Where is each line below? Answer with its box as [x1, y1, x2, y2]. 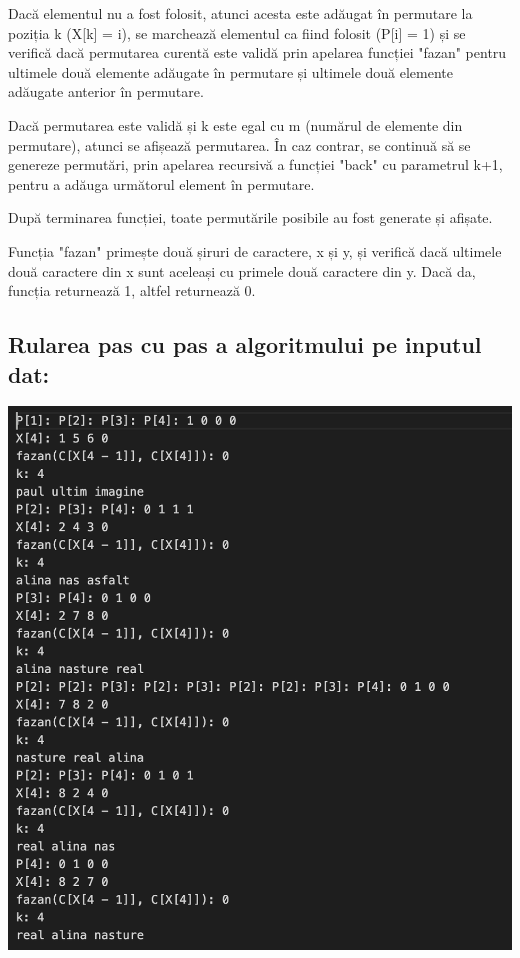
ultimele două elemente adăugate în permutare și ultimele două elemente [8, 61, 454, 82]
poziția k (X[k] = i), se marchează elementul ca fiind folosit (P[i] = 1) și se [8, 22, 466, 43]
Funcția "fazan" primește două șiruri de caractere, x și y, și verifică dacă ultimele [8, 240, 502, 261]
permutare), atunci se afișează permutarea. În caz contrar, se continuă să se [8, 134, 471, 155]
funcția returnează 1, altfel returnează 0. [8, 280, 256, 301]
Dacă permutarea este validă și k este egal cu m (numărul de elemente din [8, 114, 463, 135]
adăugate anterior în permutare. [8, 81, 204, 102]
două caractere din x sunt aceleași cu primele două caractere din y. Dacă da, [8, 260, 476, 281]
